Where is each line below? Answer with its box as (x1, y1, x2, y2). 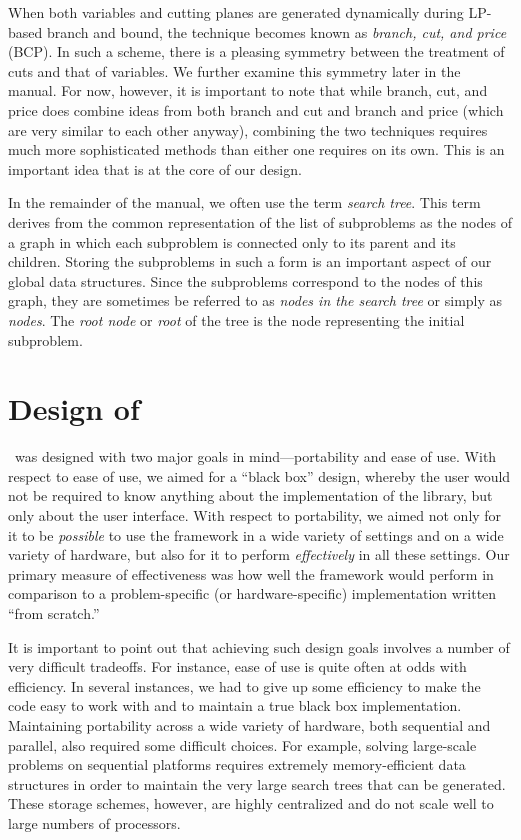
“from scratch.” (8, 602, 100, 623)
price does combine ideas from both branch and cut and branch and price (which (8, 99, 504, 120)
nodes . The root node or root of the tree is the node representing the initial (8, 309, 465, 330)
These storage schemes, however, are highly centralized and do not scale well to (8, 793, 494, 814)
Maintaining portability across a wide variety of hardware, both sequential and (8, 714, 491, 735)
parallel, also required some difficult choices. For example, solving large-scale (8, 734, 477, 755)
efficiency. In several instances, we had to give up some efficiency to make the (8, 675, 481, 696)
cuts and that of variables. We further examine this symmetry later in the (8, 60, 461, 81)
